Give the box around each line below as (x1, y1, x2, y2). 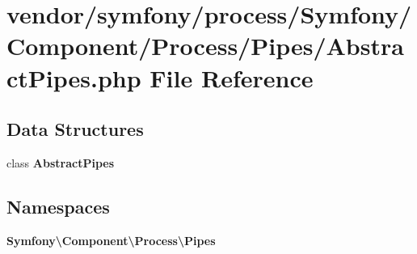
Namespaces (6, 193, 110, 218)
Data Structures (6, 116, 144, 142)
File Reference (150, 61, 314, 94)
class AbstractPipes (6, 154, 115, 171)
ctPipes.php (6, 61, 141, 94)
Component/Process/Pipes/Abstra (6, 29, 404, 62)
